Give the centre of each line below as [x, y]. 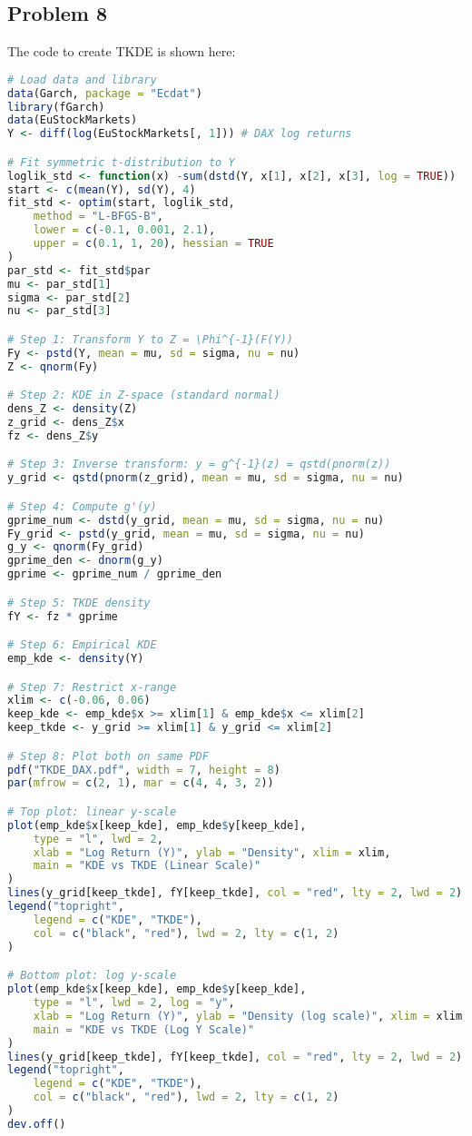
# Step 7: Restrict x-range [92, 687]
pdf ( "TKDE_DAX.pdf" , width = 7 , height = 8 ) [144, 770]
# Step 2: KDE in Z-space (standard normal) [144, 395]
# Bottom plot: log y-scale [92, 976]
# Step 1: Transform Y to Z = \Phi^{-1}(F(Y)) [150, 339]
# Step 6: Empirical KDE [82, 645]
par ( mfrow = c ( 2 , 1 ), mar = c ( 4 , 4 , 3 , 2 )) [141, 783]
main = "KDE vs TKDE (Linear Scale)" [147, 866]
